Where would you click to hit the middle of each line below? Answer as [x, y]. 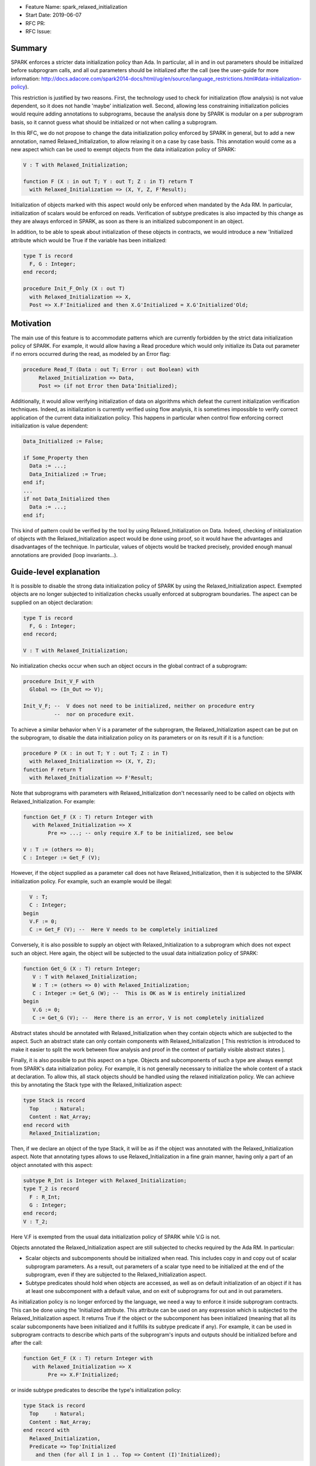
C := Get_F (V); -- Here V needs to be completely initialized [123, 930]
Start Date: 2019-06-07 [54, 15]
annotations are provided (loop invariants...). [64, 555]
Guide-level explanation [56, 572]
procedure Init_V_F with [59, 681]
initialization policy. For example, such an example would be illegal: [91, 881]
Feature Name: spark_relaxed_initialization [76, 7]
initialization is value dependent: [50, 426]
